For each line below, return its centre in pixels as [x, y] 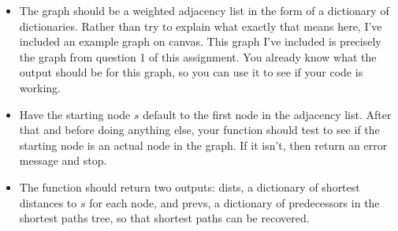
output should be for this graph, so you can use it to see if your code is [191, 72]
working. [40, 87]
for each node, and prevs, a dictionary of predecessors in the [234, 202]
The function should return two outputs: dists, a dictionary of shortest [190, 186]
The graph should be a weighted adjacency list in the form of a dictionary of [204, 10]
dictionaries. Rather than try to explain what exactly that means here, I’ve [201, 26]
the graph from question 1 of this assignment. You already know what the [198, 56]
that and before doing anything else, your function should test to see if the [199, 130]
